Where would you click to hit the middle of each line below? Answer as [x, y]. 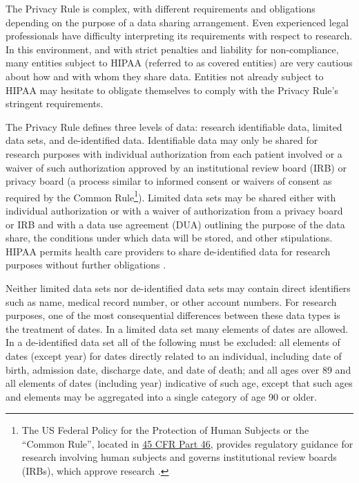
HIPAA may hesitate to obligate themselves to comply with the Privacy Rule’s [172, 90]
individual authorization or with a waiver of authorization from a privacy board [174, 210]
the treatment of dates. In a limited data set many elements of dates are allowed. [177, 328]
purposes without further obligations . [86, 265]
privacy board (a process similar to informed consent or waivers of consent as [169, 181]
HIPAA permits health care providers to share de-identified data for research [168, 251]
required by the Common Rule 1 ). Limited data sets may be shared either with [171, 196]
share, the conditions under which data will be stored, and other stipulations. [169, 238]
